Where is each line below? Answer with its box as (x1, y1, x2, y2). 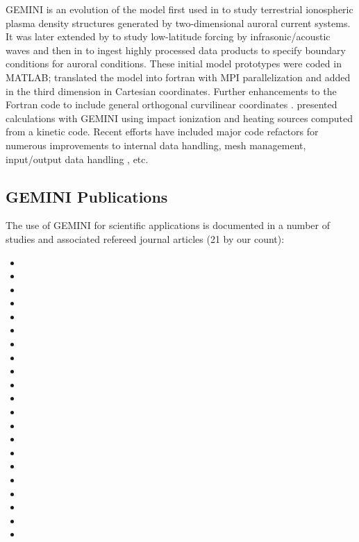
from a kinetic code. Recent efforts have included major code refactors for (6, 124, 319, 139)
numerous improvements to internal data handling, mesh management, (6, 137, 306, 152)
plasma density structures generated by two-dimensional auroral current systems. (6, 15, 351, 30)
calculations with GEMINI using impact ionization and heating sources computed (6, 110, 353, 125)
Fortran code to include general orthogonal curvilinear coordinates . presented (6, 97, 337, 112)
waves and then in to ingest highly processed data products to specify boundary (6, 42, 346, 57)
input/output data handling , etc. (6, 151, 149, 166)
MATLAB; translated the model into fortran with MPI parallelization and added (6, 69, 351, 84)
